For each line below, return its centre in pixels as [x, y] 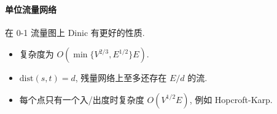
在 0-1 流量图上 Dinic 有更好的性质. [75, 32]
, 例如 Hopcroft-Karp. [231, 99]
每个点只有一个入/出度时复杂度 [82, 99]
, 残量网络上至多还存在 [121, 78]
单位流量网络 [31, 9]
